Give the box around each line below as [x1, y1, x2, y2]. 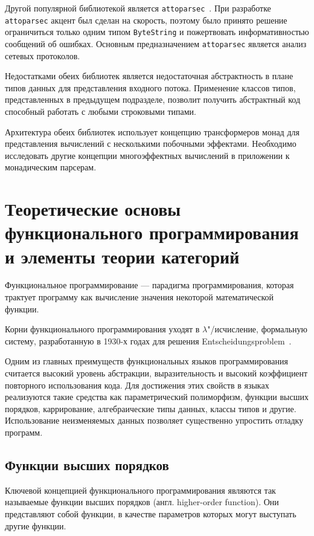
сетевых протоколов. [5, 49, 80, 62]
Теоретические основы [5, 196, 181, 221]
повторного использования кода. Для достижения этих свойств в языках [5, 378, 269, 391]
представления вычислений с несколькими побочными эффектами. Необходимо [5, 137, 296, 150]
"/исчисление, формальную [207, 323, 307, 335]
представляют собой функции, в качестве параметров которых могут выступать [5, 507, 296, 520]
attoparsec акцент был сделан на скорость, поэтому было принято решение [5, 13, 287, 26]
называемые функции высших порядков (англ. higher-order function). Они [5, 496, 279, 508]
